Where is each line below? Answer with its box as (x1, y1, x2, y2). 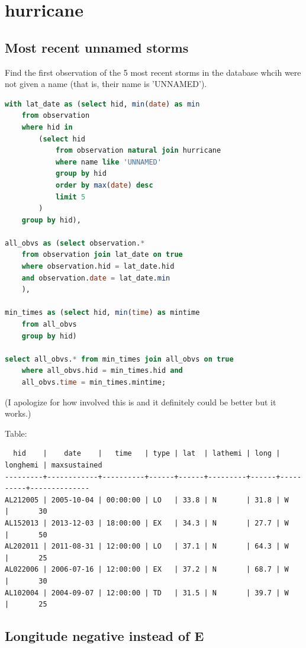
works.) (5, 407, 31, 420)
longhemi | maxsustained (5, 460, 102, 469)
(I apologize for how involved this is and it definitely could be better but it (5, 395, 276, 408)
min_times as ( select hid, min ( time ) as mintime (5, 308, 200, 317)
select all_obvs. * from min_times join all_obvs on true (5, 354, 234, 363)
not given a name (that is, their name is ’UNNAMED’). (5, 78, 207, 90)
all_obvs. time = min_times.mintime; (21, 378, 166, 387)
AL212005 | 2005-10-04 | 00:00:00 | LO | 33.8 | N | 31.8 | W (5, 495, 289, 504)
